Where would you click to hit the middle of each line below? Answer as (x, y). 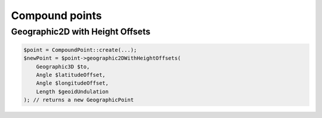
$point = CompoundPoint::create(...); (80, 50)
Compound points (56, 15)
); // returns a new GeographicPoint (79, 100)
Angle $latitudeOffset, (71, 75)
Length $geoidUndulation (72, 91)
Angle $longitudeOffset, (72, 83)
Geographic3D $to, (63, 66)
